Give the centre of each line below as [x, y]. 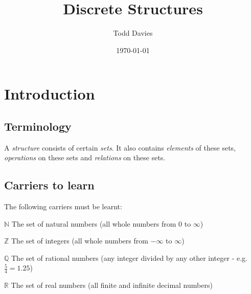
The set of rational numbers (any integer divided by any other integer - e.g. [129, 258]
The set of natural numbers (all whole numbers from [94, 223]
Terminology [38, 126]
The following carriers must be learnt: [63, 206]
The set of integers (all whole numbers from [80, 241]
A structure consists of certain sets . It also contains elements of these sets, [120, 147]
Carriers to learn [49, 185]
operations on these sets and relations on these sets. [85, 157]
